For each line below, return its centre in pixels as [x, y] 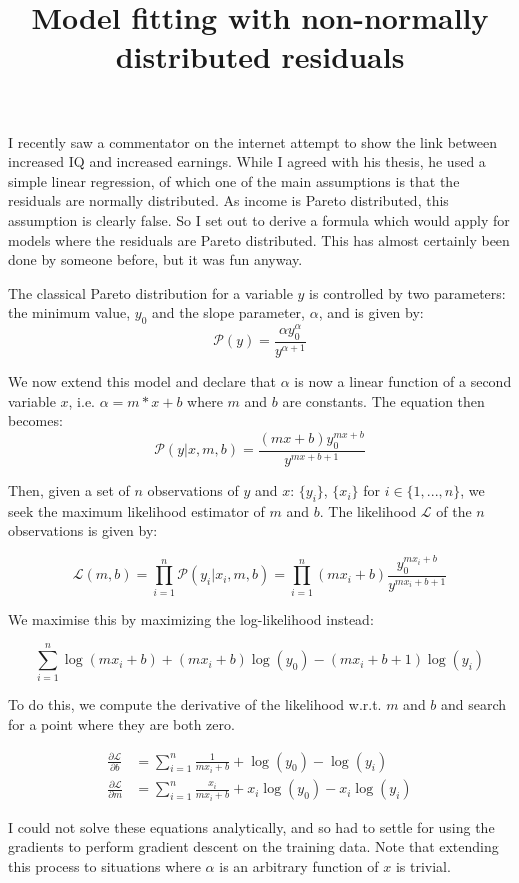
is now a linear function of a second [403, 381]
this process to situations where [104, 865]
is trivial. [423, 865]
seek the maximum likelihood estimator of [136, 510]
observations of [193, 490]
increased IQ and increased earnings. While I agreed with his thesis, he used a [247, 161]
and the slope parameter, [228, 312]
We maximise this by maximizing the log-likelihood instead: [191, 618]
